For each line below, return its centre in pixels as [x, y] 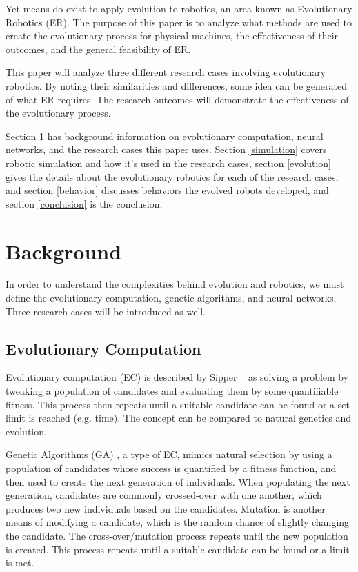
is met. [20, 563]
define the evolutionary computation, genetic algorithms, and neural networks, [171, 298]
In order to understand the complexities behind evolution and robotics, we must [175, 284]
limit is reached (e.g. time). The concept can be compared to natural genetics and [179, 418]
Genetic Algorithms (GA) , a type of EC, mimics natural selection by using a [169, 454]
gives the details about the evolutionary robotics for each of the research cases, [172, 176]
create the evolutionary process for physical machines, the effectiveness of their [172, 36]
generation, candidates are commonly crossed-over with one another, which [164, 495]
